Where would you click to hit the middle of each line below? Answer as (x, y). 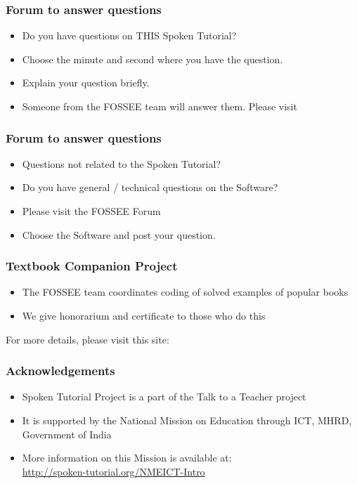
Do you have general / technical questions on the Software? (150, 187)
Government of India (67, 434)
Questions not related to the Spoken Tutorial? (121, 163)
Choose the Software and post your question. (119, 234)
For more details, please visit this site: (87, 339)
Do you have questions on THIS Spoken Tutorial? (129, 35)
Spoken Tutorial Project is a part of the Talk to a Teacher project (164, 397)
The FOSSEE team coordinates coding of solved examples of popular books (185, 292)
